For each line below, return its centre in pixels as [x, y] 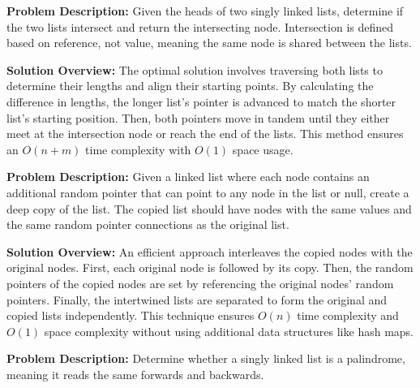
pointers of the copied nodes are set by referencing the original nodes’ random [200, 283]
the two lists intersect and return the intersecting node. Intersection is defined [200, 26]
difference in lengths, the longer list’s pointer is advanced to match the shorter [201, 101]
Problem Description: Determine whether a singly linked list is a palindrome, [206, 358]
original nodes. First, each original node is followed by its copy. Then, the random [210, 267]
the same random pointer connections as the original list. [148, 224]
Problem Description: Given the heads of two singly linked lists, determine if [205, 11]
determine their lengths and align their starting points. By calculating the [190, 86]
